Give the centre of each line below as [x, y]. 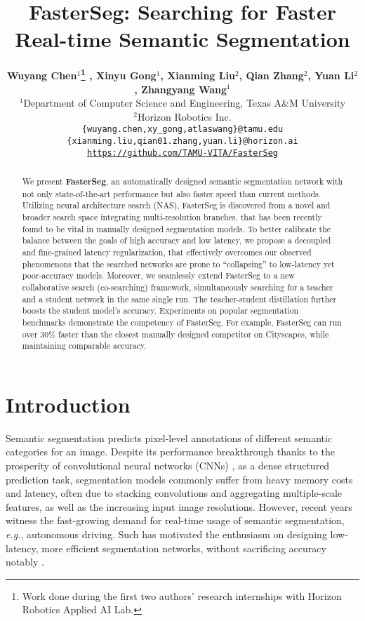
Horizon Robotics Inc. [184, 116]
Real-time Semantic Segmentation [182, 39]
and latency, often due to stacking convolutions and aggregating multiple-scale [174, 493]
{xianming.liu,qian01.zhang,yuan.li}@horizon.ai [182, 141]
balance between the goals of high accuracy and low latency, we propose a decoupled [177, 240]
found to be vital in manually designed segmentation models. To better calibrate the [177, 228]
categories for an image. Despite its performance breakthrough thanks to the [170, 452]
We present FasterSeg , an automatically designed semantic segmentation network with [182, 182]
